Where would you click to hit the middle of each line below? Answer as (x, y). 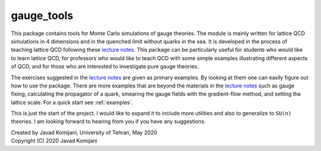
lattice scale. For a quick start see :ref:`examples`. (72, 102)
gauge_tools (42, 15)
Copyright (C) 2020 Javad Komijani (54, 141)
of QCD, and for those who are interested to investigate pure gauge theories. (105, 67)
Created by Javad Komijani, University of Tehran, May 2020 (84, 132)
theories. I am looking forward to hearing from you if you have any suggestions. (108, 121)
